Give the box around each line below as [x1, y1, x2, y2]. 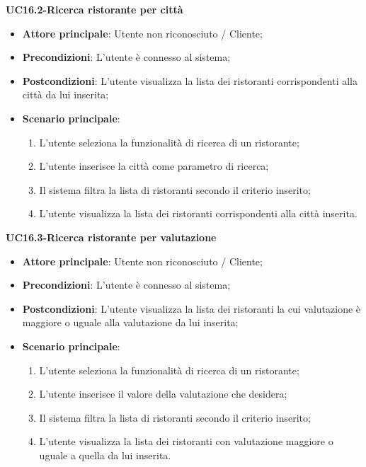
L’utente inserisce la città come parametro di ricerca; [39, 158, 269, 173]
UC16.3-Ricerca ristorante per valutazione [6, 229, 217, 244]
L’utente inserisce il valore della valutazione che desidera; [39, 386, 287, 401]
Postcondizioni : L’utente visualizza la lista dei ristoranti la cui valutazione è [22, 301, 361, 316]
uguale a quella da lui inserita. [39, 447, 171, 462]
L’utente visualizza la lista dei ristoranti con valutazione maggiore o [39, 434, 333, 449]
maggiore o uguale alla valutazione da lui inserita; [22, 315, 239, 330]
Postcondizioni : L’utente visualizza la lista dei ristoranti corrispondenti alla [22, 73, 358, 88]
